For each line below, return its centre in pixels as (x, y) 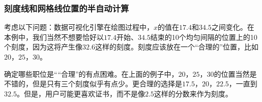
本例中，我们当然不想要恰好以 (54, 37)
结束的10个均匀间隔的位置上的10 (204, 37)
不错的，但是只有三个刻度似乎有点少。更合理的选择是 (93, 84)
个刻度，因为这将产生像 (43, 47)
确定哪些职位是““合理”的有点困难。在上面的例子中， (91, 73)
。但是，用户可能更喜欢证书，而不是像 (81, 93)
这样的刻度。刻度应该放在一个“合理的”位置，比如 (177, 47)
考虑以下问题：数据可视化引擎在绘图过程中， (79, 27)
